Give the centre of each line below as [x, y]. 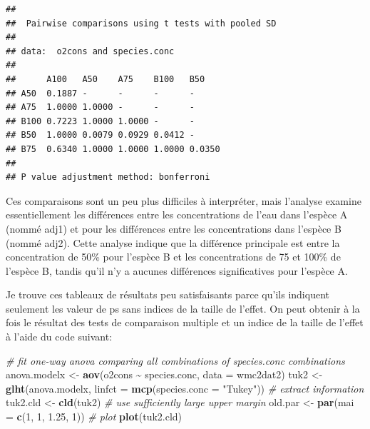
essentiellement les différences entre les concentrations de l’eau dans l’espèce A [177, 214]
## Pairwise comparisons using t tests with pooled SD [141, 23]
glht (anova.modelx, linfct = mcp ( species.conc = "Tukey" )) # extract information [185, 388]
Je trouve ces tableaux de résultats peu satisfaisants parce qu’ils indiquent [168, 294]
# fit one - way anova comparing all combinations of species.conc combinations [175, 360]
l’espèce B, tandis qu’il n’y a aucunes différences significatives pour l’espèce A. [177, 270]
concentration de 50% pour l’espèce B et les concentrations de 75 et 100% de [173, 257]
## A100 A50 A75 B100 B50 [106, 79]
